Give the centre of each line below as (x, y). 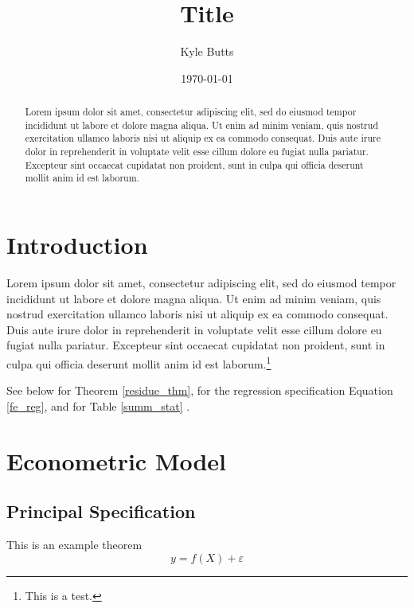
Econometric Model (117, 460)
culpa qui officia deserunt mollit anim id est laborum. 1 (139, 362)
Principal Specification (101, 511)
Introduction (77, 245)
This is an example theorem (74, 544)
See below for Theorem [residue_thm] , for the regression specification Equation (200, 390)
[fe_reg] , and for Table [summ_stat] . (98, 405)
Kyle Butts (207, 51)
